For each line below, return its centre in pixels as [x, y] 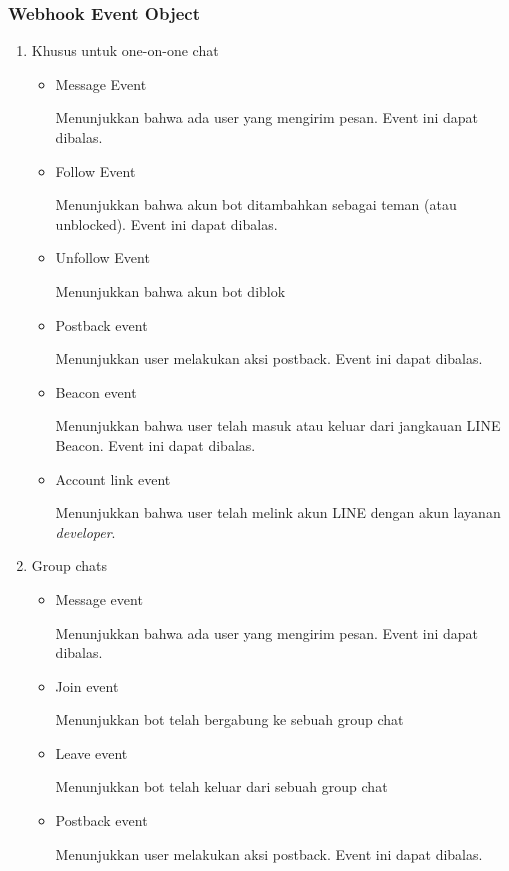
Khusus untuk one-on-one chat [125, 50]
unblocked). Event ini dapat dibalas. [166, 223]
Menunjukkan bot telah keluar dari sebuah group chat [221, 786]
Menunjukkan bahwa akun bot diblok [170, 290]
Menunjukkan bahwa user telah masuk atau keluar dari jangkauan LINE [278, 425]
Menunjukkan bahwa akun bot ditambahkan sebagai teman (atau [256, 204]
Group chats [69, 565]
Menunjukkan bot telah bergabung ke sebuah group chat [229, 719]
